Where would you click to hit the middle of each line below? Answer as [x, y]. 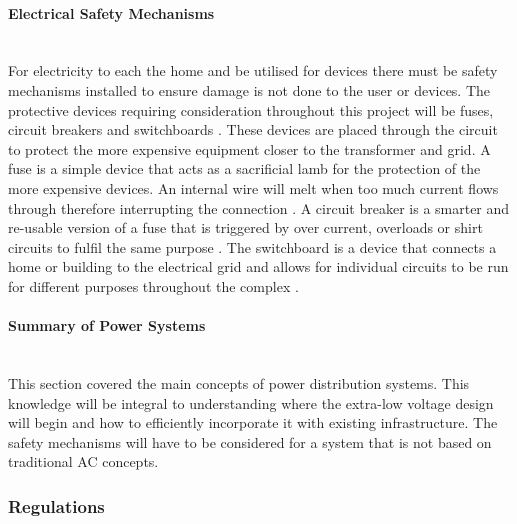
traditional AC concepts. [83, 461]
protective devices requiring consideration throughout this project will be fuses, [251, 109]
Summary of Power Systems [107, 325]
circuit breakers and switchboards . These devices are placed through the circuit [253, 129]
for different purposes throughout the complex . [153, 285]
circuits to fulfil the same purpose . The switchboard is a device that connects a [252, 246]
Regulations [56, 505]
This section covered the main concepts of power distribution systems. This [239, 382]
